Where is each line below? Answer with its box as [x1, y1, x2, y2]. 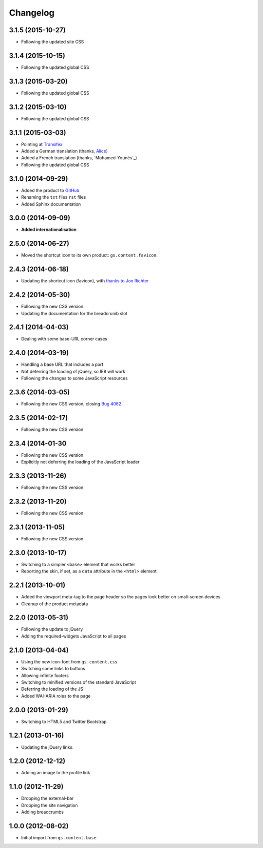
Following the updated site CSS [21, 39, 84, 45]
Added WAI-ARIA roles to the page [21, 693, 91, 699]
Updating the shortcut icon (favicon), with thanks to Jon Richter [21, 278, 149, 284]
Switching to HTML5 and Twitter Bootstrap [21, 719, 107, 724]
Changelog [9, 7, 55, 18]
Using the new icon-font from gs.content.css [21, 658, 118, 664]
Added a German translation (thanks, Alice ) [21, 148, 108, 154]
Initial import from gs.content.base [21, 835, 97, 841]
